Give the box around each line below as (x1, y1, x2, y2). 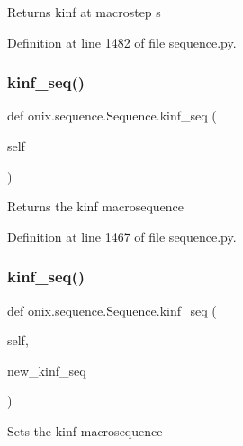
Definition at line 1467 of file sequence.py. (7, 227, 237, 245)
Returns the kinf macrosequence (7, 197, 184, 216)
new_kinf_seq (7, 361, 86, 379)
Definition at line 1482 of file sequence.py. (7, 32, 237, 51)
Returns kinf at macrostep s (7, 3, 161, 21)
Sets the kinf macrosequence (7, 421, 163, 440)
